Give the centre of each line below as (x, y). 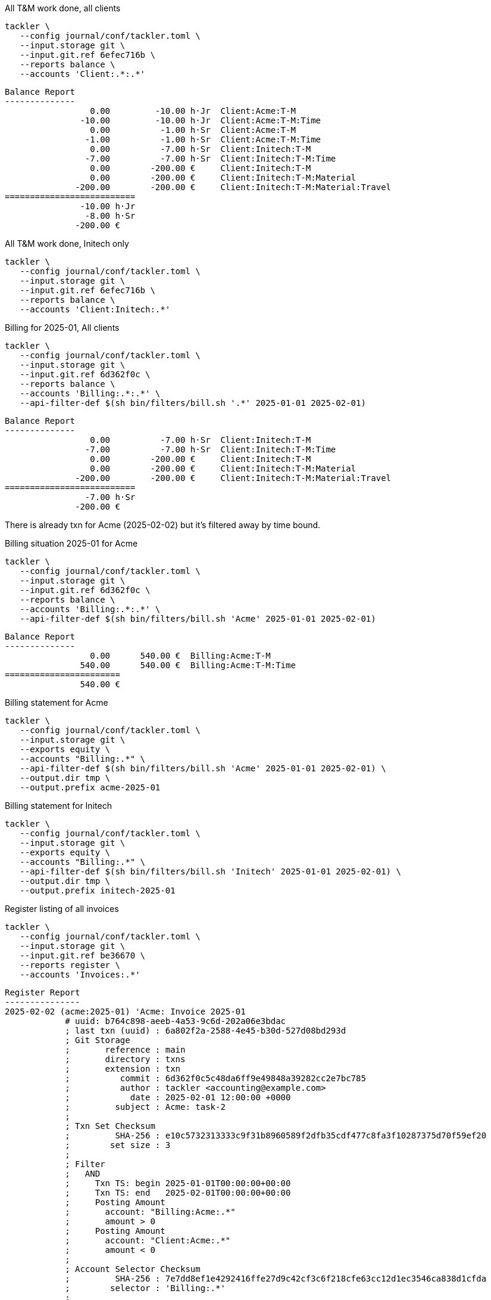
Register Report (43, 992)
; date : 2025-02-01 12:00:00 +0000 (178, 1097)
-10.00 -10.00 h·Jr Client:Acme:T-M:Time (201, 120)
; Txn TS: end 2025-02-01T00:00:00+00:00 (178, 1193)
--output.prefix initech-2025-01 (98, 891)
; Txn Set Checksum (110, 1126)
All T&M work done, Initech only (67, 243)
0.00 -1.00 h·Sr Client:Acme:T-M (193, 130)
